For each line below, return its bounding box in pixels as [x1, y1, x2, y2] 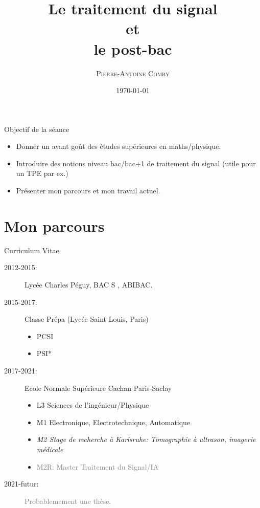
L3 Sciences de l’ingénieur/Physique [36, 400, 149, 410]
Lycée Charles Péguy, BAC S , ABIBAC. [25, 279, 153, 290]
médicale [36, 444, 63, 454]
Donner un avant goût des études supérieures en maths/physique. [16, 141, 221, 151]
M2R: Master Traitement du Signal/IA [36, 461, 159, 472]
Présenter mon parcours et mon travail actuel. [16, 185, 160, 196]
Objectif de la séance [4, 123, 69, 134]
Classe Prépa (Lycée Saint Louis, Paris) [25, 314, 149, 324]
